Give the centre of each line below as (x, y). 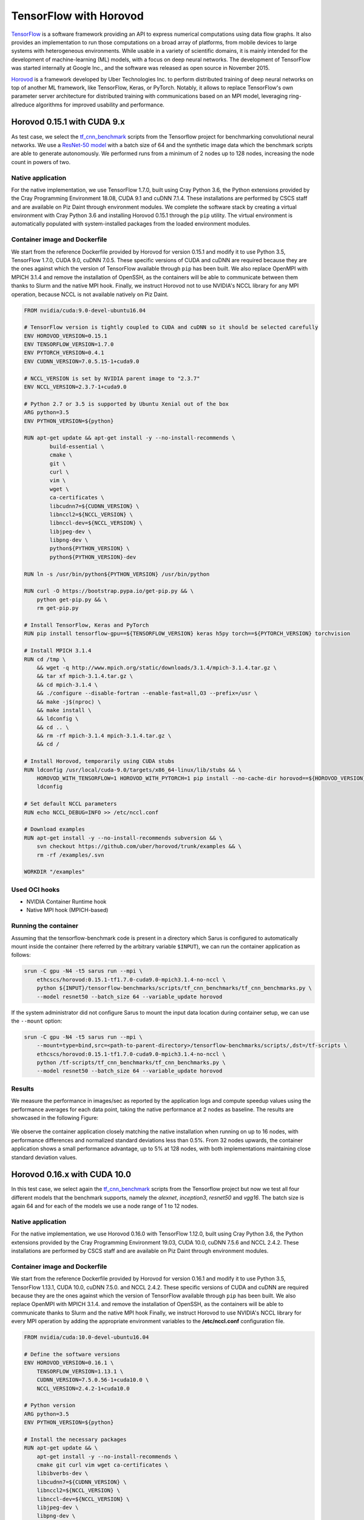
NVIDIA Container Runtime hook (66, 902)
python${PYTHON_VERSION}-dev (93, 557)
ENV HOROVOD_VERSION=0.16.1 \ (69, 1363)
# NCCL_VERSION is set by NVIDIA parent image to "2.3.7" (112, 378)
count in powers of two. (41, 162)
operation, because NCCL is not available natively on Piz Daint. (90, 294)
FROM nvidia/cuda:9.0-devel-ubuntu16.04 (85, 310)
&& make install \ (64, 710)
